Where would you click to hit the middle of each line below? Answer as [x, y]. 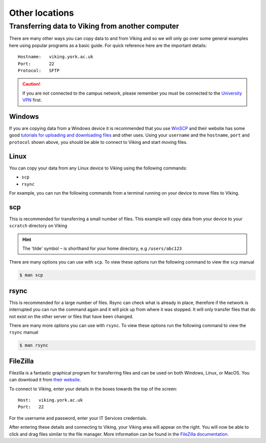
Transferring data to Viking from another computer [94, 26]
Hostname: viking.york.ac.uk [56, 57]
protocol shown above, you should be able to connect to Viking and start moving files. [98, 142]
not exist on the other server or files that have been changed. [71, 316]
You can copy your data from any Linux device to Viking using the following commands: [98, 168]
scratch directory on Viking [38, 226]
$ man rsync [34, 345]
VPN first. [32, 100]
